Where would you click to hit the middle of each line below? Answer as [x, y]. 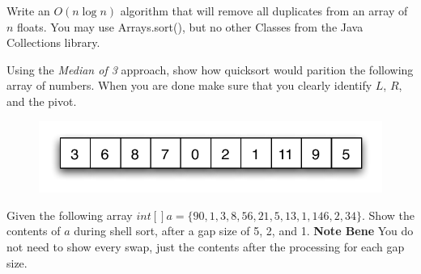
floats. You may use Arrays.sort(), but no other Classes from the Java [190, 26]
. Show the [388, 215]
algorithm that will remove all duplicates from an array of [264, 11]
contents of [34, 231]
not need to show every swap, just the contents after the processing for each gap [206, 247]
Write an [28, 11]
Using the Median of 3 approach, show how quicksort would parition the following [210, 69]
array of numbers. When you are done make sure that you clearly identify [189, 85]
